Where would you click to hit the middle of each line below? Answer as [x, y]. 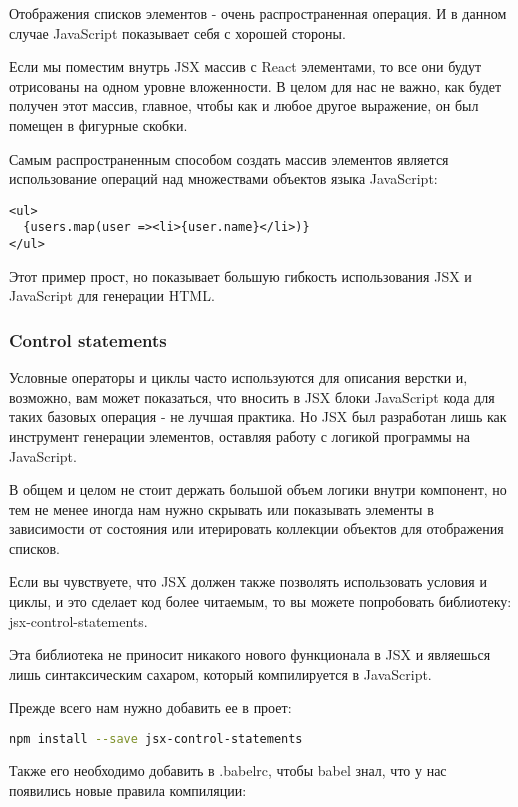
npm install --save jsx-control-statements [156, 739]
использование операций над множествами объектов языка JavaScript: [223, 178]
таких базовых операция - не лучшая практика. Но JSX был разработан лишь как [258, 416]
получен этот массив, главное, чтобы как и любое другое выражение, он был [244, 105]
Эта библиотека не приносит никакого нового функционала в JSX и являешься [250, 654]
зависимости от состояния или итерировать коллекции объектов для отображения [256, 528]
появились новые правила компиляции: [128, 789]
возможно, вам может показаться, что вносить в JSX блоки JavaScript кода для [252, 396]
